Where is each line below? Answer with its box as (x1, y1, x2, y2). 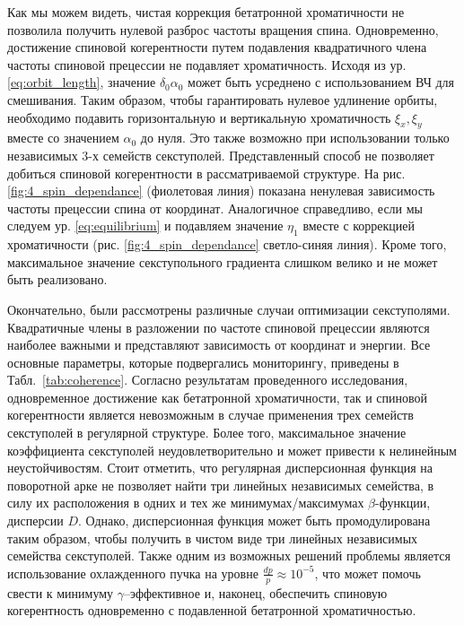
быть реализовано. (7, 270, 108, 289)
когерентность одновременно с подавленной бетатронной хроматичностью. (7, 601, 416, 620)
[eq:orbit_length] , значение (7, 73, 156, 91)
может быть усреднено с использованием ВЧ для (188, 73, 455, 91)
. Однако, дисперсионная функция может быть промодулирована (78, 511, 431, 530)
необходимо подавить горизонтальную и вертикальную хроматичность (7, 108, 391, 126)
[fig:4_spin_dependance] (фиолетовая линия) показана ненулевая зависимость (7, 181, 435, 200)
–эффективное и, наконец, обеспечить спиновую (124, 583, 388, 602)
